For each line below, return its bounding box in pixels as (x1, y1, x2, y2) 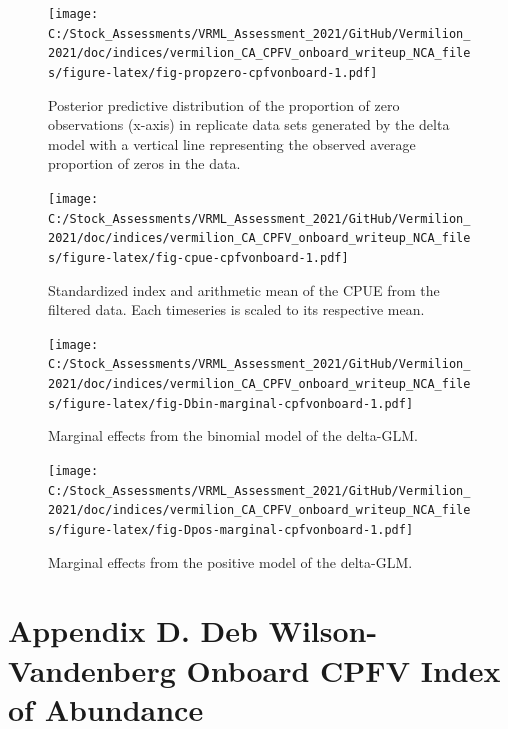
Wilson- (268, 610, 378, 651)
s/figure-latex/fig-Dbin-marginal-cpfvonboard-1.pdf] (48, 396, 414, 411)
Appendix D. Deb (8, 610, 258, 651)
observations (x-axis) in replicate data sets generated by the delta (48, 114, 450, 135)
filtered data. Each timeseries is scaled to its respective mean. (48, 299, 425, 320)
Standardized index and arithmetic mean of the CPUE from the (48, 279, 440, 300)
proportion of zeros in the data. (48, 153, 241, 174)
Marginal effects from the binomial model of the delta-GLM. (48, 425, 418, 446)
